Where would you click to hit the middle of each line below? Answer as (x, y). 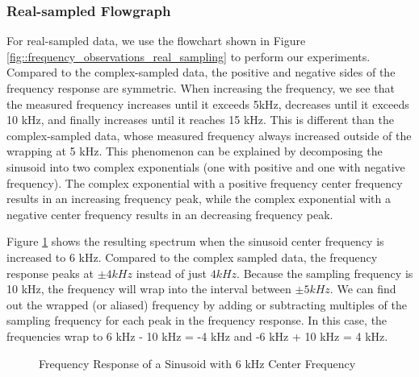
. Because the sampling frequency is (325, 273)
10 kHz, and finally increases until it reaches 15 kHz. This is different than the (200, 120)
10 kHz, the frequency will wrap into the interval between (149, 289)
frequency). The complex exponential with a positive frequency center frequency (205, 182)
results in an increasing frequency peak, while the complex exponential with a (199, 199)
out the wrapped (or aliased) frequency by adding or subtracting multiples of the (207, 304)
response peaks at (50, 273)
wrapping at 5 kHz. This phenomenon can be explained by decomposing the (195, 151)
